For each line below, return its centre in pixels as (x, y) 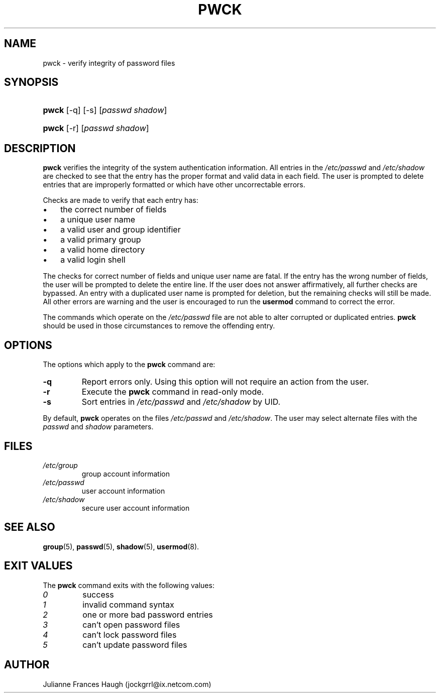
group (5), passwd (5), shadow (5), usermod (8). (121, 546)
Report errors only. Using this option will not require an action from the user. (225, 382)
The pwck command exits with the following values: (129, 585)
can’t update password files (135, 645)
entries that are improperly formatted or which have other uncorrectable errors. (174, 185)
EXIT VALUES (38, 566)
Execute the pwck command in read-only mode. (173, 392)
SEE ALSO (30, 527)
